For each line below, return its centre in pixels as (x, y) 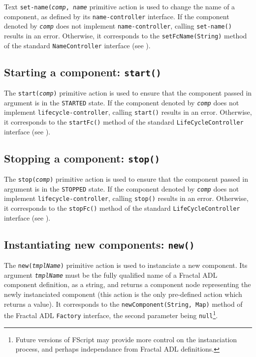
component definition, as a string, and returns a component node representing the (128, 284)
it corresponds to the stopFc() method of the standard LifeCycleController (122, 208)
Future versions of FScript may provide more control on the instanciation (126, 339)
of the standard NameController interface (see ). (77, 45)
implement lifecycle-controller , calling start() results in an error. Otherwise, (128, 112)
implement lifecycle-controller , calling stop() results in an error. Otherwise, (126, 198)
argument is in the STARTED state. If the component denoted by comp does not (122, 102)
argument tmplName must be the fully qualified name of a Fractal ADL (111, 275)
